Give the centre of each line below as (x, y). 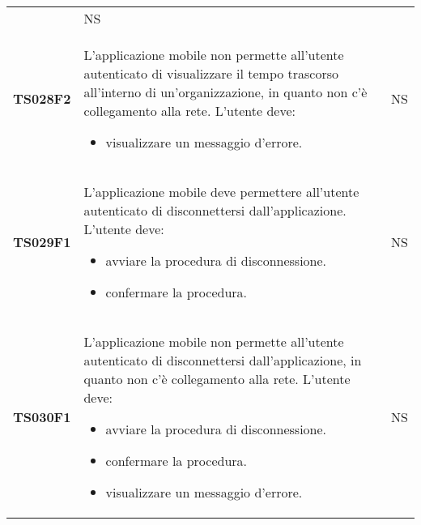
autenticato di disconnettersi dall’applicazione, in (223, 360)
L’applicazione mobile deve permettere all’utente (221, 192)
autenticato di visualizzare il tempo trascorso (211, 73)
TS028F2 (42, 98)
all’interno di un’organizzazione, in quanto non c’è (225, 92)
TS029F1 (42, 242)
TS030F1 (42, 417)
